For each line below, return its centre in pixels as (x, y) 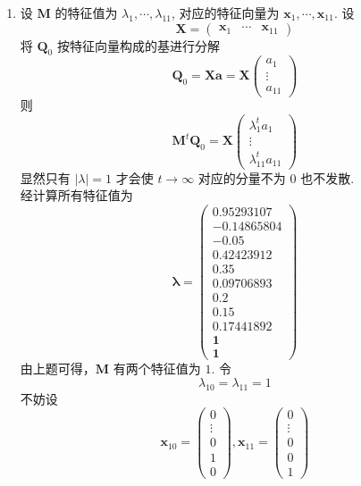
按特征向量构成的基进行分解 (138, 45)
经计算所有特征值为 (76, 195)
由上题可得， (58, 369)
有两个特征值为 (157, 369)
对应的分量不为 (242, 177)
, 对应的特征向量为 (226, 13)
